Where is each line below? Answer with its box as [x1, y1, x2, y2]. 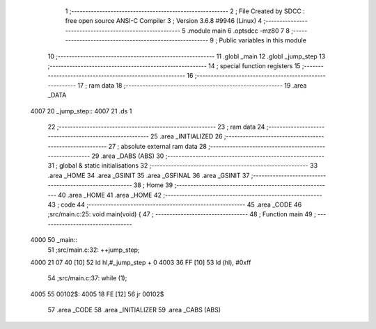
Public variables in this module [219, 36, 306, 45]
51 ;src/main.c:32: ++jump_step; [47, 246, 140, 254]
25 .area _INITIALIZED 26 [150, 132, 223, 141]
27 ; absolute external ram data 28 [108, 142, 207, 150]
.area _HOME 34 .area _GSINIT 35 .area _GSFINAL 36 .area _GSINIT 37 [47, 171, 250, 179]
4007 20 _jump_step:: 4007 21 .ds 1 [30, 106, 132, 115]
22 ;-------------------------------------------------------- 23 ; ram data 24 [47, 122, 265, 131]
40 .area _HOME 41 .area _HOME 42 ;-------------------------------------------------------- [58, 191, 322, 199]
